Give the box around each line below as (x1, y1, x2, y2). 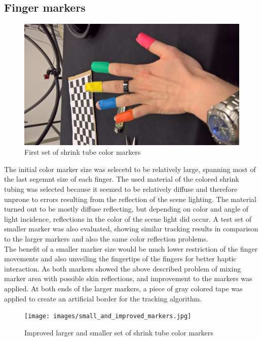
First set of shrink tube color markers (24, 147, 141, 157)
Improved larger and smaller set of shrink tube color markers (24, 327, 213, 337)
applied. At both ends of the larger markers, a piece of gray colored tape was (4, 283, 243, 294)
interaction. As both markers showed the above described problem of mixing (4, 263, 241, 274)
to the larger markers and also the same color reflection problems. (4, 233, 208, 244)
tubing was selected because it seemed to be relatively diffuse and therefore (4, 184, 238, 194)
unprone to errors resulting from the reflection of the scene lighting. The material (4, 193, 256, 204)
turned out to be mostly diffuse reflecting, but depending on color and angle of (4, 203, 249, 214)
